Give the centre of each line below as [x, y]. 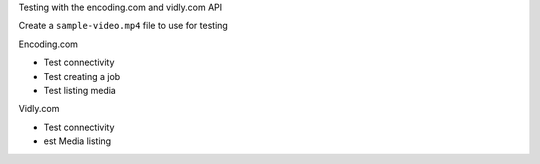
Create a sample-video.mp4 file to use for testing [123, 26]
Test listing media [80, 90]
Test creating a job [82, 76]
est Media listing [77, 141]
